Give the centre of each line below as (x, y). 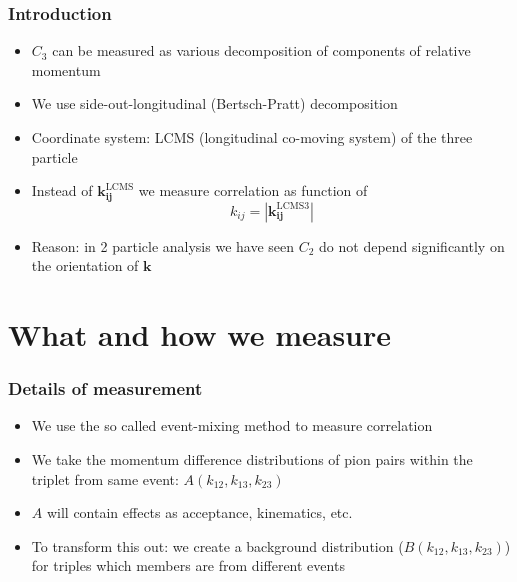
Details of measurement (105, 388)
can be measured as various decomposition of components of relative (261, 50)
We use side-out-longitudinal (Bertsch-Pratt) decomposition (214, 103)
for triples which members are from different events (188, 565)
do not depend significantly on (412, 245)
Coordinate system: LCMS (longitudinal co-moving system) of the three (252, 137)
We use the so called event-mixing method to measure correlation (232, 425)
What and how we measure (200, 334)
